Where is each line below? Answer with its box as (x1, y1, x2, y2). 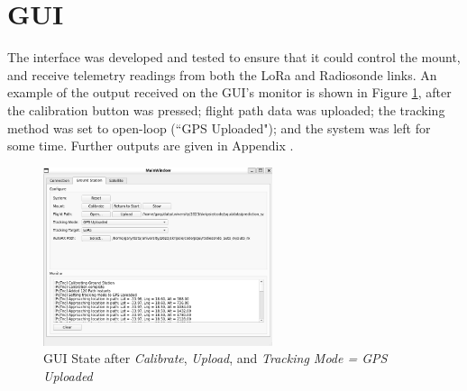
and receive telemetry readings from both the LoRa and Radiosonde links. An (7, 65, 437, 84)
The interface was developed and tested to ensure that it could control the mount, (7, 48, 461, 67)
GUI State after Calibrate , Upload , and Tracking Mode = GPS (43, 349, 388, 368)
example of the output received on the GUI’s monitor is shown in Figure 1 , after (7, 83, 452, 102)
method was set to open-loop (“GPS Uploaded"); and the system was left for (7, 118, 431, 137)
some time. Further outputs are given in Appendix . (7, 136, 294, 155)
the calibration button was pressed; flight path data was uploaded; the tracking (7, 100, 445, 119)
